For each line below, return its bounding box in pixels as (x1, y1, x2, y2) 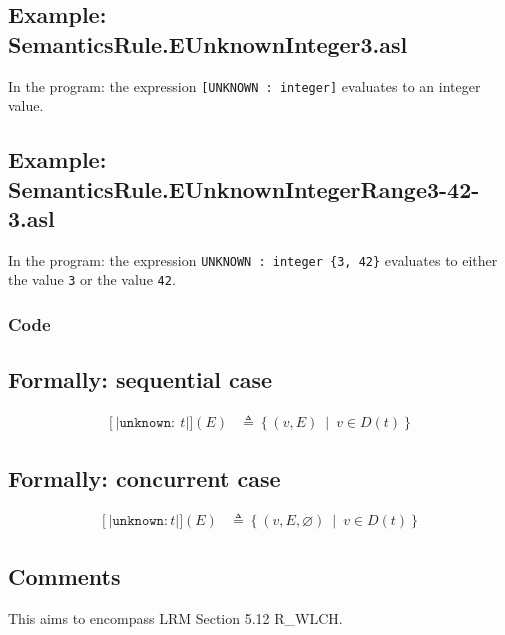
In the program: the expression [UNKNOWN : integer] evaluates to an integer (8, 75, 481, 96)
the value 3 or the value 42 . (8, 269, 176, 290)
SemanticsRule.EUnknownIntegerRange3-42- (8, 173, 480, 204)
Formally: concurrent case (8, 462, 281, 493)
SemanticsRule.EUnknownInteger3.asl (8, 28, 408, 59)
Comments (8, 560, 121, 591)
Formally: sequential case (8, 364, 273, 395)
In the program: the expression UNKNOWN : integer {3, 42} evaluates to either (8, 249, 498, 270)
